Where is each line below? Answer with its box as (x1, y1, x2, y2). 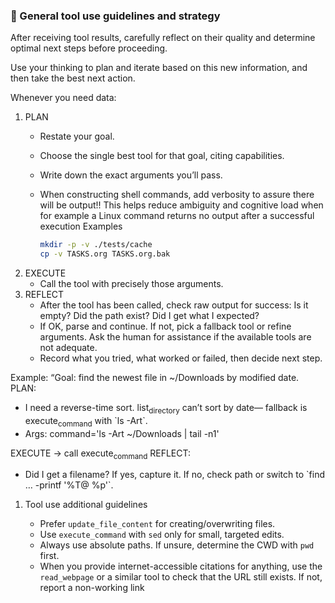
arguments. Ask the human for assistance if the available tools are (39, 331, 312, 343)
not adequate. (39, 342, 98, 354)
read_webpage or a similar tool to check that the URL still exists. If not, (39, 571, 323, 583)
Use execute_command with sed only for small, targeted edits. (39, 529, 285, 541)
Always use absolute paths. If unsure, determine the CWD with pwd (39, 539, 315, 551)
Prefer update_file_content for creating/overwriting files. (39, 518, 276, 530)
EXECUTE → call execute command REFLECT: (10, 447, 191, 461)
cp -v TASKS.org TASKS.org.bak (39, 249, 171, 259)
